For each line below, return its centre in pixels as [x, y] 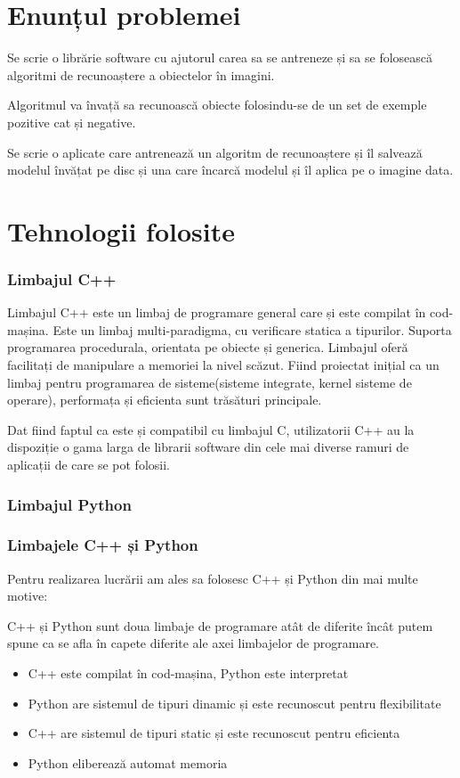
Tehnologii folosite [121, 230]
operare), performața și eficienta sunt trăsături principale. [165, 400]
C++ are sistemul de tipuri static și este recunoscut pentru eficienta [214, 733]
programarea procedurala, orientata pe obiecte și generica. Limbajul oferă [208, 347]
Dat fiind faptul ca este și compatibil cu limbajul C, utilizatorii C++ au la [211, 429]
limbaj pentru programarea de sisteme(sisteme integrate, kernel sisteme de [210, 382]
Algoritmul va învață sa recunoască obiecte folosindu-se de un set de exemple [217, 105]
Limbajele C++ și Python [103, 545]
